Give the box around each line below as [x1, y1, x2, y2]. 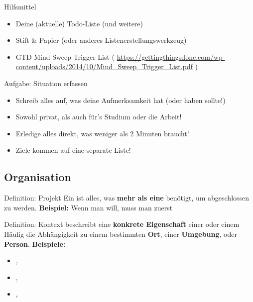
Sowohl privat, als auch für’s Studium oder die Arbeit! [15, 111, 182, 122]
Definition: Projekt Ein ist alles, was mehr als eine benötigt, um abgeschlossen [4, 193, 250, 203]
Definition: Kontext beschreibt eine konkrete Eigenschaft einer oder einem [4, 219, 240, 229]
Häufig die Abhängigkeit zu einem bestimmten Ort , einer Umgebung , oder [4, 228, 237, 239]
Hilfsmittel [4, 1, 36, 11]
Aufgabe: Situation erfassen [4, 78, 88, 88]
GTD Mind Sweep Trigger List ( [15, 51, 115, 62]
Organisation [4, 169, 71, 185]
